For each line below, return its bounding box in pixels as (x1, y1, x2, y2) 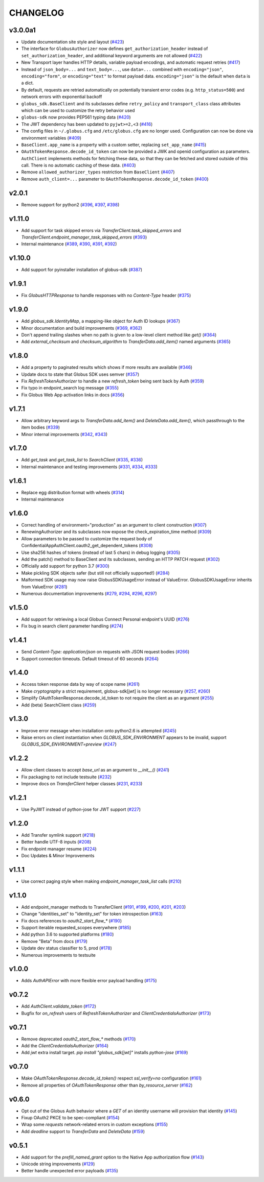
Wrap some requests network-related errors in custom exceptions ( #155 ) (21, 1122, 168, 1128)
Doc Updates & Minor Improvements (21, 852, 95, 858)
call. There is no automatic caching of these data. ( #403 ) (21, 162, 136, 169)
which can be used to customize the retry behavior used (21, 107, 135, 113)
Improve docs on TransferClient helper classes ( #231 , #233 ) (21, 780, 143, 786)
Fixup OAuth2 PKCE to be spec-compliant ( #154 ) (21, 1114, 120, 1120)
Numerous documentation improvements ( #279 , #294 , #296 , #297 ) (21, 590, 157, 596)
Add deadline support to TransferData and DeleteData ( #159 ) (21, 1128, 145, 1134)
